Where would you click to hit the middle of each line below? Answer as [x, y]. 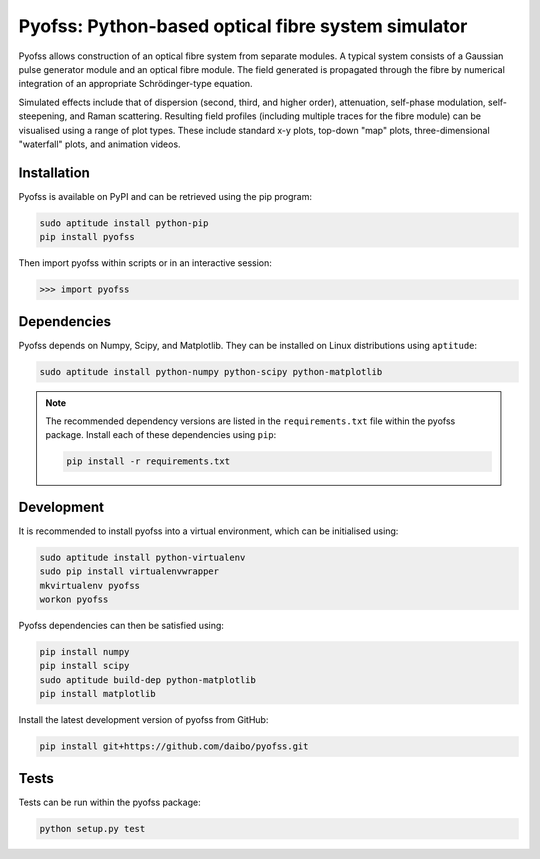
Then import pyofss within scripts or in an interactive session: [145, 263]
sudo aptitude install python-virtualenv [142, 557]
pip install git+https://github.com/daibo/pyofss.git [174, 746]
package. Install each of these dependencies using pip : [161, 435]
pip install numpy [84, 651]
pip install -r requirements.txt [148, 461]
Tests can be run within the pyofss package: [109, 802]
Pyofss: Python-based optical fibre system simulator [243, 26]
